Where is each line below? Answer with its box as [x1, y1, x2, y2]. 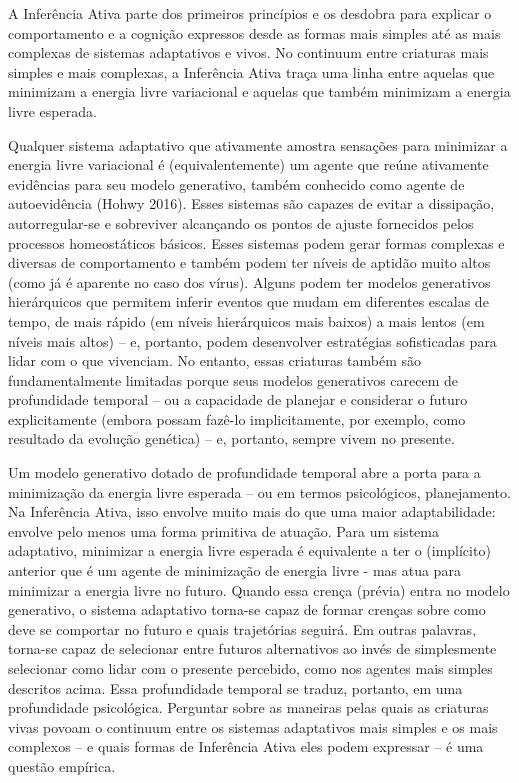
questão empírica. [8, 755, 116, 776]
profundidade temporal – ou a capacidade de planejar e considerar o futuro [8, 389, 468, 410]
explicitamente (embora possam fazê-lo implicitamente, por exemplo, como [8, 408, 466, 429]
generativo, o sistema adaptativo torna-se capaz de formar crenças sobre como [8, 599, 486, 620]
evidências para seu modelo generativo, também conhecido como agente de [8, 173, 465, 194]
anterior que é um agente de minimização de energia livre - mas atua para [8, 560, 461, 581]
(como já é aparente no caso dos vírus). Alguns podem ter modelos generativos [8, 271, 491, 292]
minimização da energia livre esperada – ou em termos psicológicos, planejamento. [8, 481, 511, 502]
